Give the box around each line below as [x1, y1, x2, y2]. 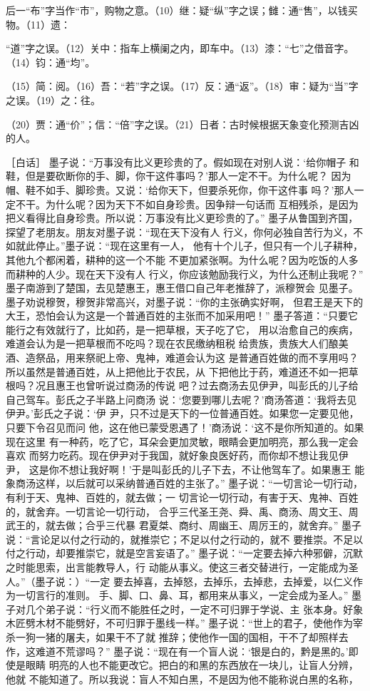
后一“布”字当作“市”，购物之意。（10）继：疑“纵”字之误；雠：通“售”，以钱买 [6, 3, 358, 17]
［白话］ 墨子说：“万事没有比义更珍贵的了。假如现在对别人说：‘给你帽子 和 [6, 154, 359, 169]
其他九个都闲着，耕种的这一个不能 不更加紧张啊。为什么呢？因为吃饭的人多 [6, 252, 359, 267]
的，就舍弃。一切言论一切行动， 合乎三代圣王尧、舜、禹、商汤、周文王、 [6, 503, 349, 518]
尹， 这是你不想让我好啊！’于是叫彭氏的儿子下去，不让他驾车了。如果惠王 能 [6, 461, 365, 476]
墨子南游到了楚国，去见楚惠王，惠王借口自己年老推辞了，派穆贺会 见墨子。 [6, 280, 359, 295]
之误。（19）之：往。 [6, 92, 101, 107]
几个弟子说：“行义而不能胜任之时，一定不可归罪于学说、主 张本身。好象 [25, 601, 364, 616]
